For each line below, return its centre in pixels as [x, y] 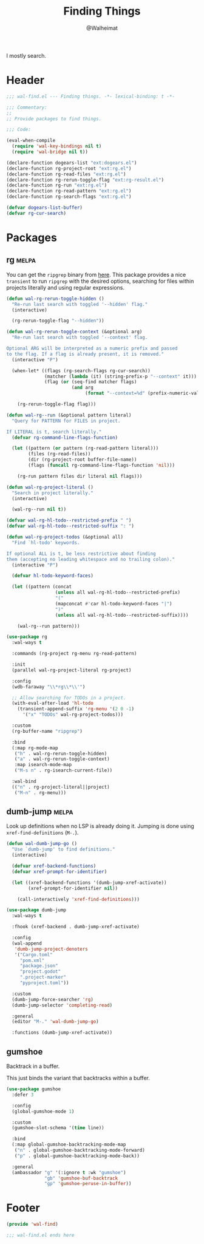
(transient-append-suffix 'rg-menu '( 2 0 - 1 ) [76, 709]
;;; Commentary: [27, 107]
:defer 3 [23, 1095]
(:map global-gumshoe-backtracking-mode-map [69, 1145]
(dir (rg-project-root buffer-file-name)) [83, 460]
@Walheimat [102, 28]
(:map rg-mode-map [35, 748]
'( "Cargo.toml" [33, 954]
